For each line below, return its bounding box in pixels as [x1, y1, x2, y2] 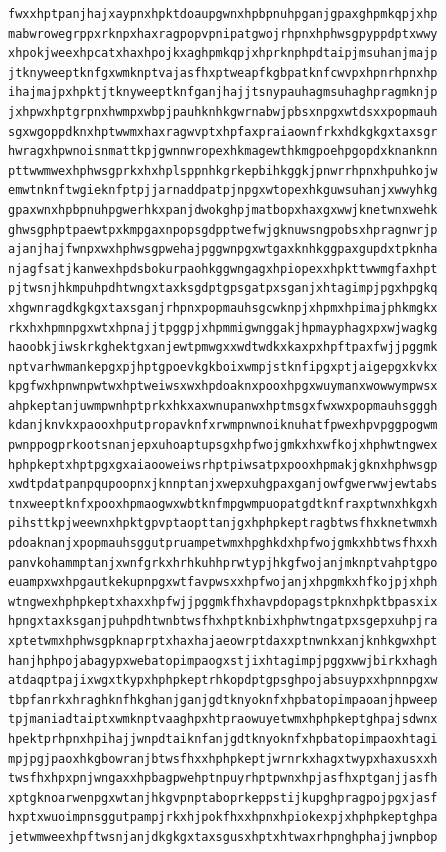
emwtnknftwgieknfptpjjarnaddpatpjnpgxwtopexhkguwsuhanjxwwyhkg [8, 183, 438, 198]
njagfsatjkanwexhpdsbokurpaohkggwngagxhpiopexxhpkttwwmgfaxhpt [8, 261, 438, 276]
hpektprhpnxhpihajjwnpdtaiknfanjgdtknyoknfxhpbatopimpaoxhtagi [8, 731, 438, 746]
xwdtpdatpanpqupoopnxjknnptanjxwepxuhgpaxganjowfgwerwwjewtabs [8, 477, 438, 492]
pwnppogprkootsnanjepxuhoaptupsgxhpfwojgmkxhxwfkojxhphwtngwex [8, 438, 438, 453]
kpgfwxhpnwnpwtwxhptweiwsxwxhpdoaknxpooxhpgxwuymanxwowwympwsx [8, 379, 438, 394]
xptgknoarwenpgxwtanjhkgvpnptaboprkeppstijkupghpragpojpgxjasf [8, 790, 438, 805]
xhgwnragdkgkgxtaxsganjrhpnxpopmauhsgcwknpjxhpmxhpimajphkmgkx [8, 300, 438, 315]
